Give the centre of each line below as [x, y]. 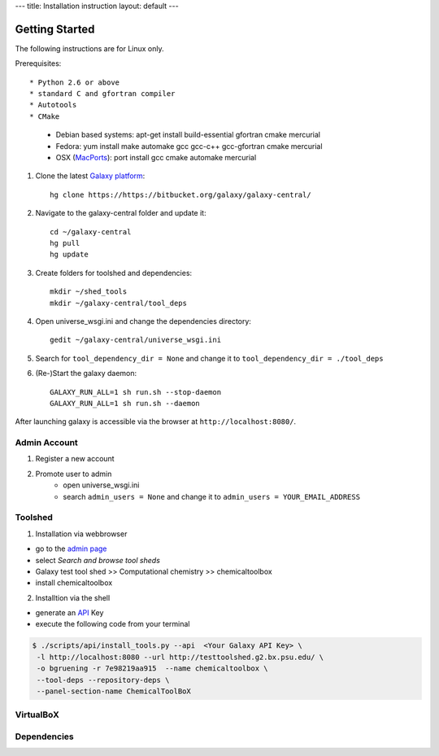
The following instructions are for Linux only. [89, 48]
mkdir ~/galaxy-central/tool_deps [118, 303]
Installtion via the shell [73, 597]
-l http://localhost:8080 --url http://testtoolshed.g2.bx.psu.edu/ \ [180, 657]
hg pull [65, 243]
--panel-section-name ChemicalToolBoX [114, 691]
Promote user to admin [74, 474]
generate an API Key [70, 613]
